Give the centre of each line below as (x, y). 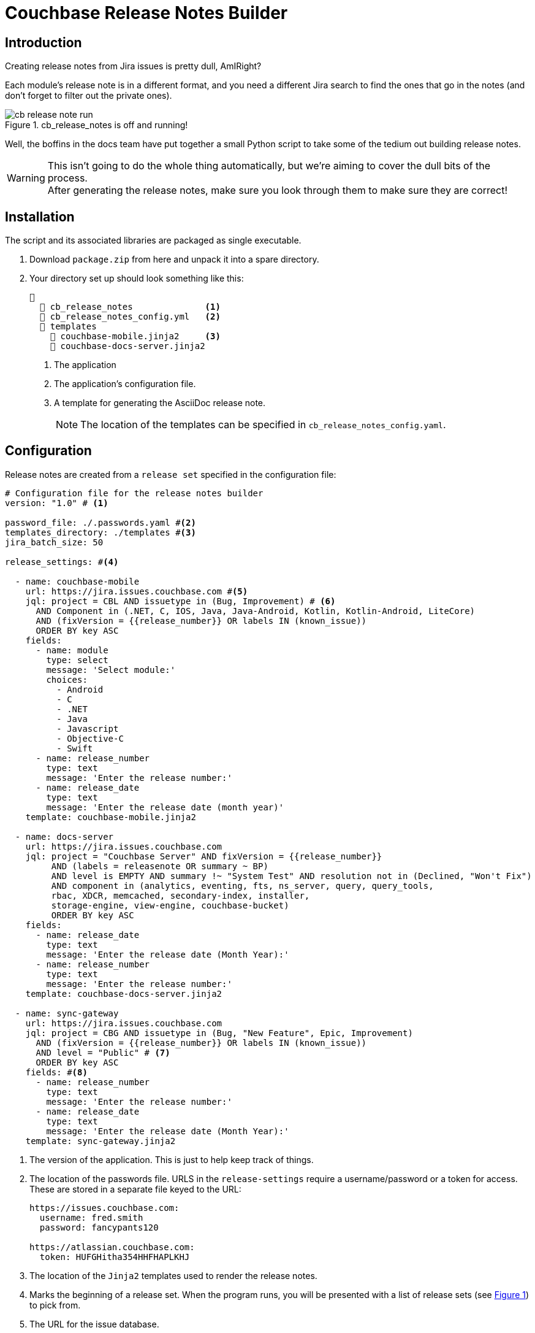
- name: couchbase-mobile (77, 581)
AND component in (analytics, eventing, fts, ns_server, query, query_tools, (242, 885)
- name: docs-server (64, 836)
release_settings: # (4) (62, 562)
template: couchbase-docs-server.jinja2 (124, 993)
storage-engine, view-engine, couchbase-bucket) (170, 905)
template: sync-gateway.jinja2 (101, 1141)
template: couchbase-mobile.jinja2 (111, 817)
